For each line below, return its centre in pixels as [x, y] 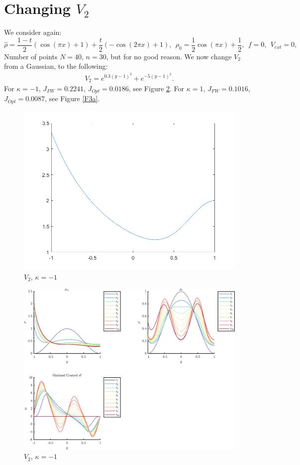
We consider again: [33, 32]
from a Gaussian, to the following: [56, 66]
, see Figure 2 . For [156, 88]
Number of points [31, 56]
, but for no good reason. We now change [169, 56]
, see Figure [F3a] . [72, 98]
